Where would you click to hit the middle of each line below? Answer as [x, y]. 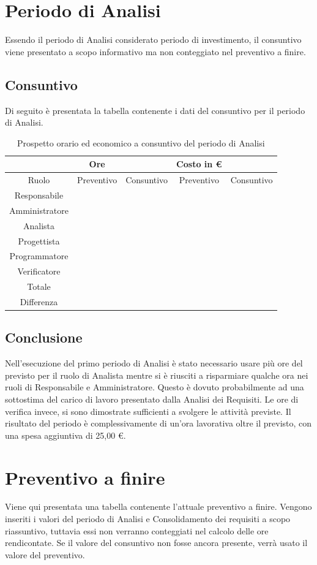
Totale [39, 286]
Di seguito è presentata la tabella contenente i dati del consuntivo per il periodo [155, 110]
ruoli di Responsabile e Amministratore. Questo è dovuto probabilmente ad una [155, 387]
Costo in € [199, 164]
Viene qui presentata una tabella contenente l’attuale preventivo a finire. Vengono [158, 506]
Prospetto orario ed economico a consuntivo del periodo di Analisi [141, 142]
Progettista [39, 241]
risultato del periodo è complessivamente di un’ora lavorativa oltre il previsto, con [158, 423]
